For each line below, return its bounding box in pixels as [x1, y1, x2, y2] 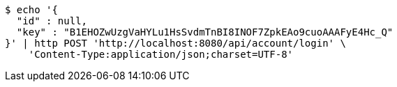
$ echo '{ [5, 4, 58, 15]
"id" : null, [16, 15, 88, 26]
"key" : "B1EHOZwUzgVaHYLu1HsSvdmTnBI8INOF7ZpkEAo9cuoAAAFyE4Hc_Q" [16, 26, 394, 38]
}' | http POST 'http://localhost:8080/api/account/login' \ [5, 38, 346, 49]
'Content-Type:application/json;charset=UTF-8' [28, 49, 294, 60]
